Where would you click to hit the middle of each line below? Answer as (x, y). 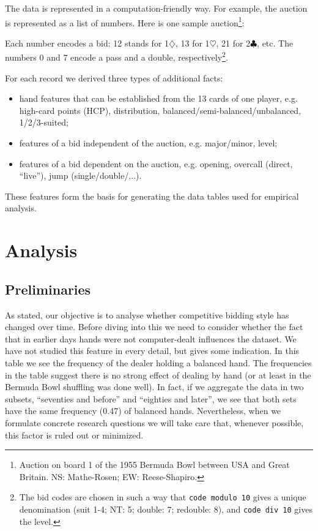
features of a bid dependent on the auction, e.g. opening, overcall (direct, (156, 163)
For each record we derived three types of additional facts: (114, 77)
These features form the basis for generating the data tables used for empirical (152, 196)
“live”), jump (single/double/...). (80, 175)
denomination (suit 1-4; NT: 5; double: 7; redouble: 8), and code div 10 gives (166, 509)
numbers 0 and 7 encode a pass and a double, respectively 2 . (116, 56)
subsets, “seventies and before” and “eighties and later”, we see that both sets (151, 398)
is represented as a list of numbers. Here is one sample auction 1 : (125, 21)
